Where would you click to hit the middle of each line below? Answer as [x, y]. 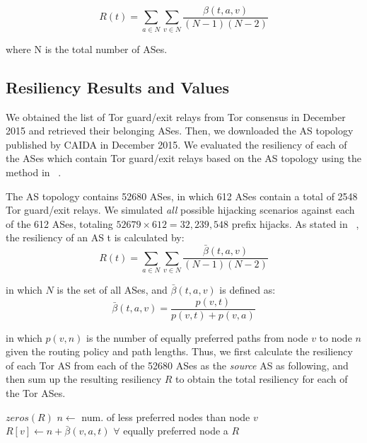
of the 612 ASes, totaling [59, 223]
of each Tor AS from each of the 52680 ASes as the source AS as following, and [177, 365]
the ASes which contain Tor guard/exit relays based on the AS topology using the [183, 158]
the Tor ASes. [36, 392]
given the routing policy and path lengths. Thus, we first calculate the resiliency [179, 351]
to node [336, 337]
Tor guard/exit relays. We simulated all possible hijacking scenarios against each [180, 210]
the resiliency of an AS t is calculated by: [95, 237]
